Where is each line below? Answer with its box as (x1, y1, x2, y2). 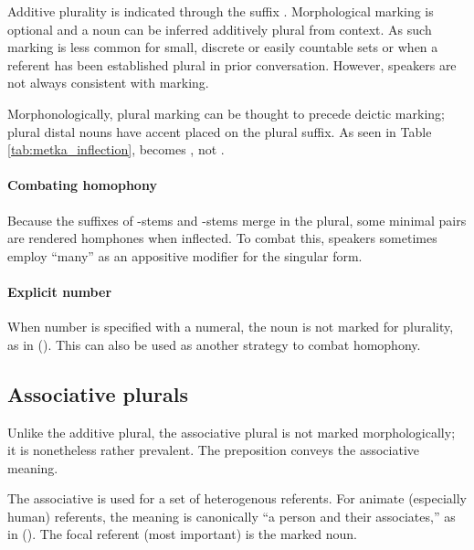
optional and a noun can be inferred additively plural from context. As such (7, 19, 432, 38)
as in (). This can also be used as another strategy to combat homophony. (7, 334, 421, 354)
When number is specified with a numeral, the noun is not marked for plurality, (7, 317, 454, 336)
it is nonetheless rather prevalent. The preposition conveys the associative (7, 440, 419, 460)
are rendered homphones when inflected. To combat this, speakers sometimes (7, 228, 437, 248)
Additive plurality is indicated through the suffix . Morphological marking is (7, 2, 434, 20)
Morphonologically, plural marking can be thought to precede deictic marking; (7, 103, 445, 122)
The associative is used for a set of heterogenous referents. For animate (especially (7, 489, 468, 508)
